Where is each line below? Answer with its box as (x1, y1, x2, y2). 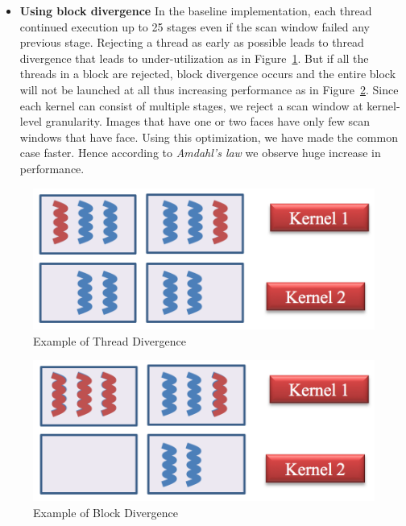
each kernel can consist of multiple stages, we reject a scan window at (19, 97, 363, 114)
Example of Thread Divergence (33, 332, 186, 349)
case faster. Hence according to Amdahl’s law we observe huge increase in (19, 144, 381, 161)
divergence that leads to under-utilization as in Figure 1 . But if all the (19, 49, 369, 66)
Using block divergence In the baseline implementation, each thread (19, 2, 372, 19)
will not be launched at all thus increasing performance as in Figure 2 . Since (19, 81, 399, 97)
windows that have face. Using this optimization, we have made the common (19, 128, 398, 145)
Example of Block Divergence (33, 504, 178, 521)
